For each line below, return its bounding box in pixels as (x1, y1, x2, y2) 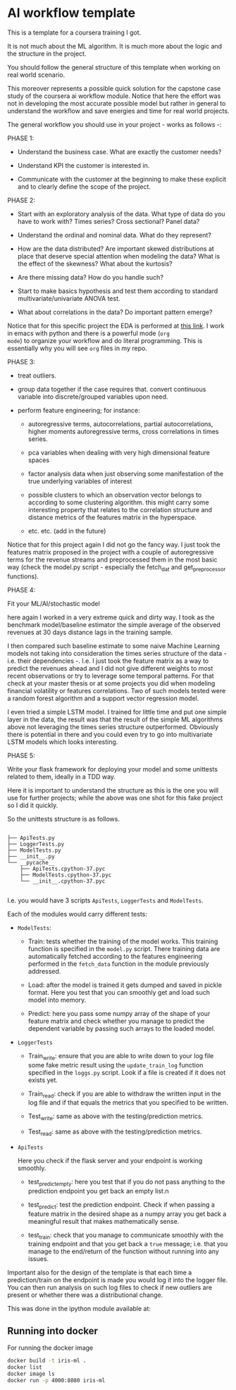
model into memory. (27, 995, 87, 1004)
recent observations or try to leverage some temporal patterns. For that (7, 671, 214, 680)
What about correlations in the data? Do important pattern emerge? (17, 308, 213, 316)
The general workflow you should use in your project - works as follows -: (7, 120, 222, 128)
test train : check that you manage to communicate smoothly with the (27, 1231, 224, 1241)
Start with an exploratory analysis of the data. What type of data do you (17, 209, 225, 218)
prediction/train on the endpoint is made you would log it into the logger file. (7, 1276, 228, 1284)
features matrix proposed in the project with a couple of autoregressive (7, 547, 214, 556)
